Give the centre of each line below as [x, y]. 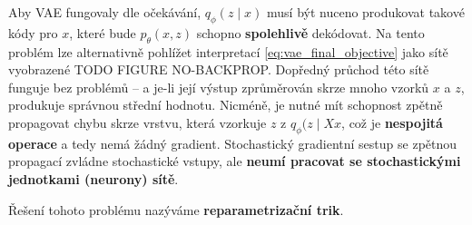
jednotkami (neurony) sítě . [93, 178]
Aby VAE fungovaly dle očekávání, [105, 12]
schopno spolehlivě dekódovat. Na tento [310, 32]
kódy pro [33, 32]
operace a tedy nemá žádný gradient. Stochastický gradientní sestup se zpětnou [233, 143]
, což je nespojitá [392, 122]
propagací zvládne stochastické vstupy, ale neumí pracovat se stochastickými [235, 161]
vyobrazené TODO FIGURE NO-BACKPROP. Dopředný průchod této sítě [219, 69]
